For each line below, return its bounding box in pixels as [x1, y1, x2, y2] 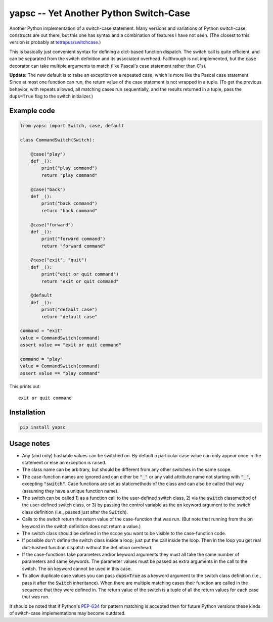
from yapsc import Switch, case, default [20, 123, 124, 129]
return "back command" [41, 208, 98, 213]
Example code [9, 106, 55, 115]
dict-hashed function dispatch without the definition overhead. [22, 544, 153, 550]
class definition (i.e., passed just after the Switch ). [22, 509, 128, 515]
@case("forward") [30, 222, 74, 227]
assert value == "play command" [20, 370, 101, 376]
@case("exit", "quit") [30, 257, 87, 263]
